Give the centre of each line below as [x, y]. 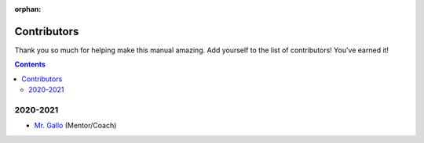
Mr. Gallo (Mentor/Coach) [75, 126]
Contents [30, 64]
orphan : [28, 9]
